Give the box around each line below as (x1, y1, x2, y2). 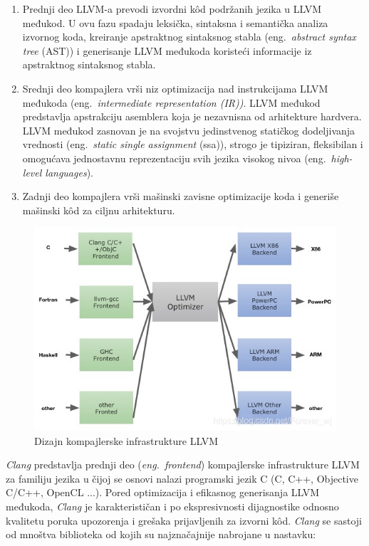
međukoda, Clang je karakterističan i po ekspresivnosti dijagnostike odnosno (6, 498, 339, 513)
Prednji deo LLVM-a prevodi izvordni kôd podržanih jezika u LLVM (22, 1, 322, 16)
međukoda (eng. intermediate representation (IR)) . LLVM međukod (22, 95, 321, 110)
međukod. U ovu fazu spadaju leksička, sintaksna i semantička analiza (22, 15, 328, 30)
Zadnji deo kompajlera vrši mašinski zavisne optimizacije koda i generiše (22, 189, 339, 204)
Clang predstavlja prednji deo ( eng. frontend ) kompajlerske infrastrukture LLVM (6, 457, 360, 472)
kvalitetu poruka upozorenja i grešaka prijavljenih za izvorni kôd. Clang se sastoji (6, 513, 362, 527)
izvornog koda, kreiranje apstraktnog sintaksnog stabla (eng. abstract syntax (22, 29, 356, 44)
